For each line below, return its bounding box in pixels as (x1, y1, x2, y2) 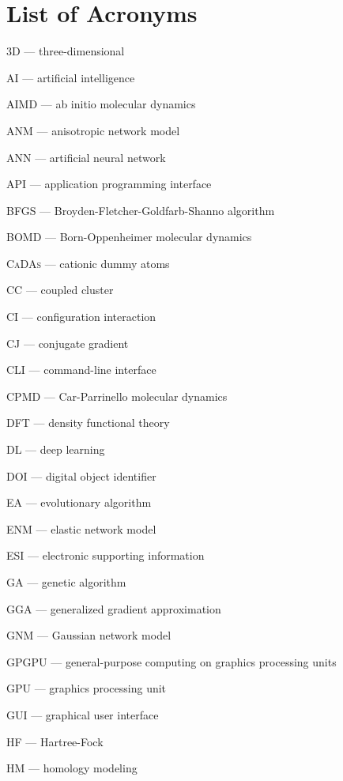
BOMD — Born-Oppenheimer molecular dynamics (6, 228, 252, 245)
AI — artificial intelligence (6, 69, 135, 85)
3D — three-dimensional (6, 43, 125, 59)
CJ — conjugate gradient (6, 334, 129, 351)
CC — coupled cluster (6, 281, 114, 298)
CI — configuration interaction (6, 308, 156, 325)
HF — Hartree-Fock (6, 733, 104, 749)
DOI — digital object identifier (6, 467, 156, 484)
